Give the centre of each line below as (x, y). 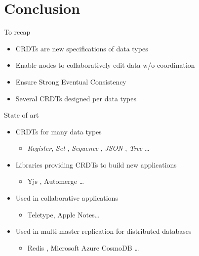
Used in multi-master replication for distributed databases (103, 231)
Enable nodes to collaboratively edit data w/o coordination (105, 65)
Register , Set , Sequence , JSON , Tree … (88, 148)
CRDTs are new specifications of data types (82, 48)
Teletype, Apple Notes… (63, 214)
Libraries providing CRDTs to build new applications (96, 164)
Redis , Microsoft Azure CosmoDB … (83, 247)
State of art (21, 115)
